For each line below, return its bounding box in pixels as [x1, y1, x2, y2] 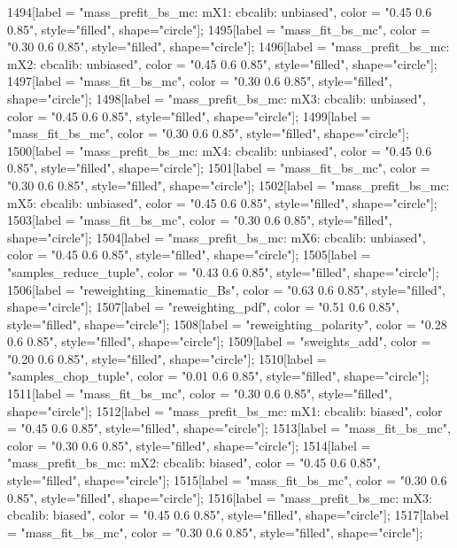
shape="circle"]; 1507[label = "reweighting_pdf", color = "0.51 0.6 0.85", [7, 297, 399, 316]
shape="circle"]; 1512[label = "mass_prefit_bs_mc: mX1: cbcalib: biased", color [7, 401, 443, 420]
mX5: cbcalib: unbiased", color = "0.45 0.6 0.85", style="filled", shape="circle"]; [7, 193, 438, 212]
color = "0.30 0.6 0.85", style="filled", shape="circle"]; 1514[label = [7, 436, 371, 454]
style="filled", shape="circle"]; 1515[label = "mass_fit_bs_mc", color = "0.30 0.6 [7, 471, 447, 490]
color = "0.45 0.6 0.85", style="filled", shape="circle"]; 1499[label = [7, 106, 371, 125]
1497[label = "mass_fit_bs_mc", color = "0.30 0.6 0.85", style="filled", [7, 72, 392, 90]
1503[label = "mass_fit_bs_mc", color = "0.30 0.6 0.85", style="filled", [7, 211, 392, 229]
